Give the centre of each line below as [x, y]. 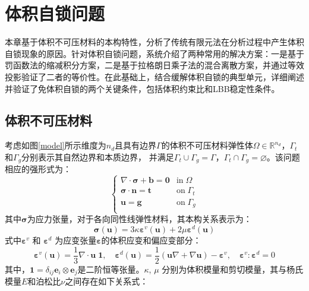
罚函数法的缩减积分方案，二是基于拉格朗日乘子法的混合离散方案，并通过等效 [154, 65]
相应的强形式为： [38, 169]
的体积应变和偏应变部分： [151, 240]
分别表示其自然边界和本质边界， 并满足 [98, 156]
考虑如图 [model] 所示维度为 [56, 145]
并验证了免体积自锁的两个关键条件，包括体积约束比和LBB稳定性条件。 [142, 88]
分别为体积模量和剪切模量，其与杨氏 [233, 269]
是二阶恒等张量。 [111, 269]
